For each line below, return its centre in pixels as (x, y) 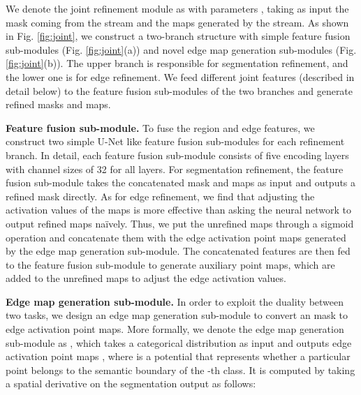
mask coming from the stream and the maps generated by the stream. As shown (177, 22)
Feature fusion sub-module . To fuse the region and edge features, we (160, 127)
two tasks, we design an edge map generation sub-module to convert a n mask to (177, 315)
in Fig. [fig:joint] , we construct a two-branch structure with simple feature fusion (178, 36)
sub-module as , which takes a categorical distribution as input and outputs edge (179, 342)
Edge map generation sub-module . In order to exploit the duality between (175, 301)
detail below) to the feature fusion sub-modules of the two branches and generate (179, 90)
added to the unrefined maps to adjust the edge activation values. (146, 278)
